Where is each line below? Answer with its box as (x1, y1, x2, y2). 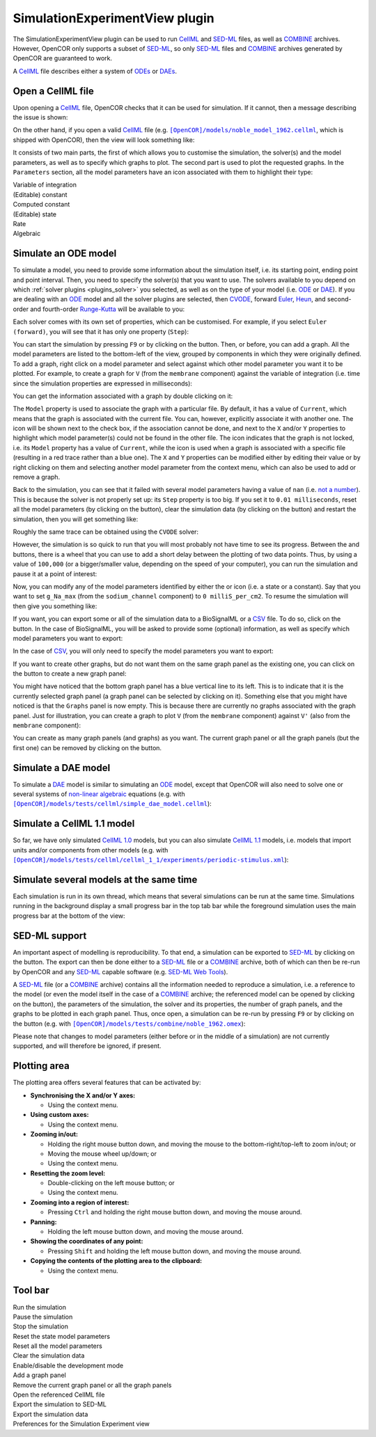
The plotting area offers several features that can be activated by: (13, 1079, 201, 1087)
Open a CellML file (13, 85, 94, 97)
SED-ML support (13, 930, 87, 942)
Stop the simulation (13, 1322, 69, 1331)
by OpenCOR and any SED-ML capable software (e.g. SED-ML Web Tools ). (13, 967, 228, 976)
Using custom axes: (30, 1111, 90, 1119)
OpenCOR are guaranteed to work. (13, 54, 113, 63)
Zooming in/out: (30, 1130, 78, 1138)
